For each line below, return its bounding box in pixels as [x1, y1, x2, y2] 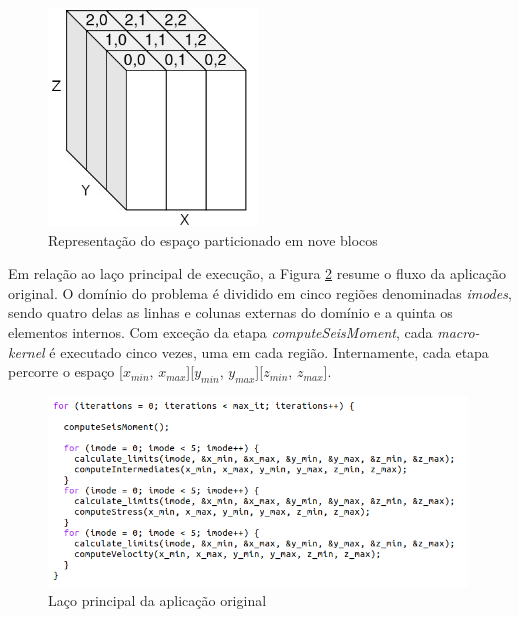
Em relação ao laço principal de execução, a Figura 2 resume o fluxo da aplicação [8, 263, 506, 284]
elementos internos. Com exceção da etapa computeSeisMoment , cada [8, 321, 433, 342]
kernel [8, 341, 45, 362]
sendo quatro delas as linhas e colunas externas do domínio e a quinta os [8, 302, 453, 323]
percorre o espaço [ [8, 361, 123, 382]
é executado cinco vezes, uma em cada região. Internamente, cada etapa [49, 341, 489, 362]
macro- [437, 321, 480, 342]
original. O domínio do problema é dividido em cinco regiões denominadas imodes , [8, 282, 512, 303]
